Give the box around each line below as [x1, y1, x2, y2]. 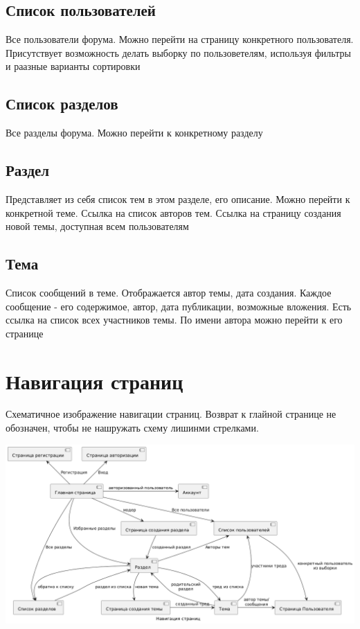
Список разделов [6, 93, 118, 114]
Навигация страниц [6, 366, 183, 395]
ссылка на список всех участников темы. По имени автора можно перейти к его [6, 312, 343, 327]
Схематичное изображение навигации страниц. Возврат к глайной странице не [6, 407, 336, 421]
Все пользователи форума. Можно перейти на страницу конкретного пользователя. [6, 32, 354, 46]
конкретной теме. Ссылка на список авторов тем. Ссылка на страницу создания [6, 205, 341, 220]
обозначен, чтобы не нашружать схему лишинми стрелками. [6, 420, 259, 435]
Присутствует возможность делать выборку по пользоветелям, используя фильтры [6, 45, 351, 60]
